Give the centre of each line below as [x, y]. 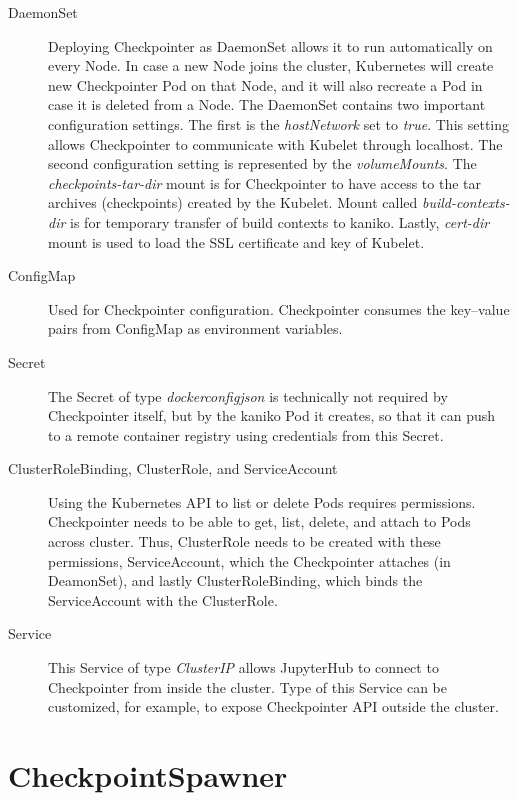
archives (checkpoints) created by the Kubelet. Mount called [233, 202]
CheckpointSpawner [148, 775]
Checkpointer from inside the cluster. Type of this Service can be [247, 686]
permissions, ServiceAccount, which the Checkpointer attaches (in [249, 560]
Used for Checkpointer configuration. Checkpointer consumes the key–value [279, 308]
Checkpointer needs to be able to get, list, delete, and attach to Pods [259, 521]
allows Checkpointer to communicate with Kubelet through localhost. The [275, 143]
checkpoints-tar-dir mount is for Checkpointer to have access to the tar [265, 182]
